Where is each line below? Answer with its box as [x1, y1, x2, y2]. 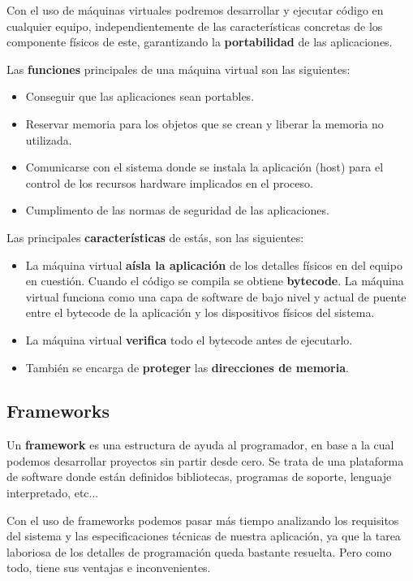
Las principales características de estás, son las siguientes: [6, 228, 304, 245]
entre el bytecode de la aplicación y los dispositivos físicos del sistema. [25, 304, 375, 321]
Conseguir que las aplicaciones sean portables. [25, 88, 255, 105]
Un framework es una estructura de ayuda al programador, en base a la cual [6, 436, 394, 453]
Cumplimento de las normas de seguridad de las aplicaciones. [25, 202, 329, 219]
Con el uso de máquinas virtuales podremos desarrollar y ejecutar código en [6, 2, 384, 18]
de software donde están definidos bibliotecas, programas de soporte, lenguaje [6, 468, 392, 485]
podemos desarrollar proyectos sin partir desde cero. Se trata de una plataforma [6, 452, 404, 469]
